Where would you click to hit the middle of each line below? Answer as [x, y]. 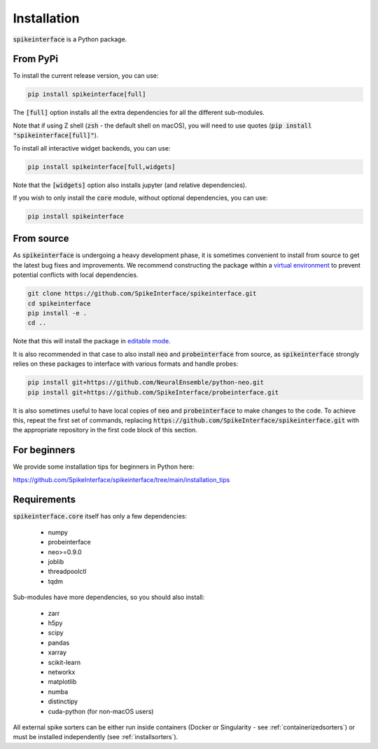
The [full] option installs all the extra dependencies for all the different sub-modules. [139, 113]
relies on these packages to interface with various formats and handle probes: [126, 364]
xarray [57, 652]
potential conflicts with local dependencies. [76, 275]
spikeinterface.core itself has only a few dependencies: [100, 516]
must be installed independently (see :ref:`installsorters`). [96, 737]
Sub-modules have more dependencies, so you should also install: [109, 597]
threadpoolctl [67, 572]
